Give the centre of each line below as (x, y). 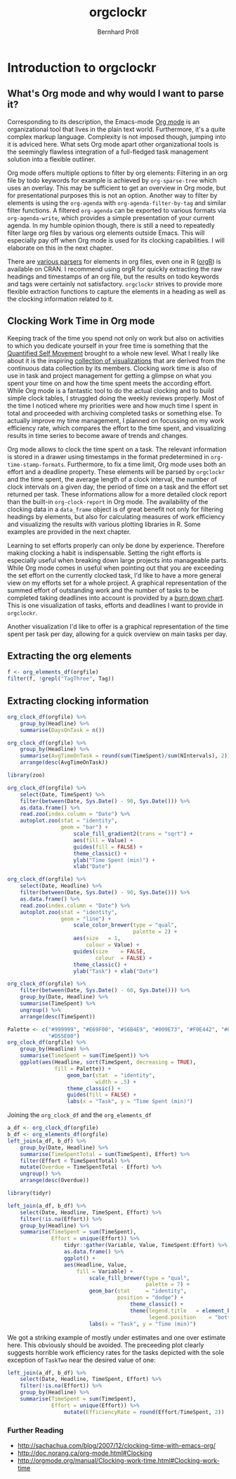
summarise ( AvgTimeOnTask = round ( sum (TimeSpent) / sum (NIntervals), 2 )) (125, 756)
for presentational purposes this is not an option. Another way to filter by (112, 195)
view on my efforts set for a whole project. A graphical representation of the (117, 583)
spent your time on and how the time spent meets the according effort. (110, 383)
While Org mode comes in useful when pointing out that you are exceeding (116, 568)
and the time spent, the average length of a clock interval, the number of (112, 479)
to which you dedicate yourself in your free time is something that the (108, 346)
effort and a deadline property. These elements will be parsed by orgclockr (116, 471)
